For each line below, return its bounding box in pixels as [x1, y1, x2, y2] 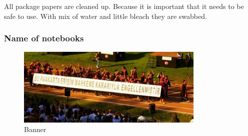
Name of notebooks [4, 32, 84, 44]
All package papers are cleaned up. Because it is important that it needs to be [4, 1, 244, 11]
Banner [24, 124, 46, 135]
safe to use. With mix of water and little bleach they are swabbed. [4, 10, 207, 21]
